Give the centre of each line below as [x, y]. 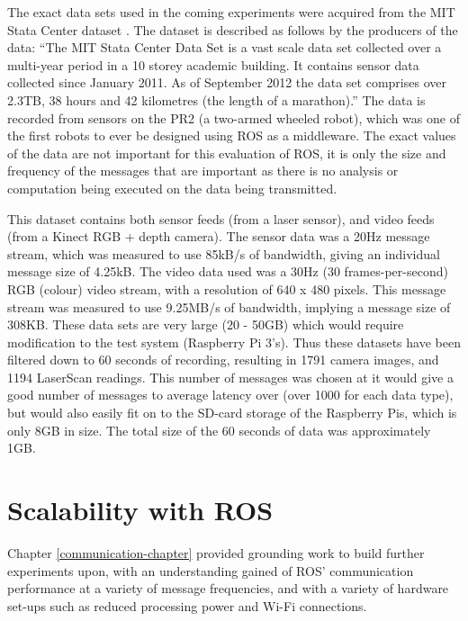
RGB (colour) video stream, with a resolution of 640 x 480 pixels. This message [227, 288]
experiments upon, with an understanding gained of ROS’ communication [211, 570]
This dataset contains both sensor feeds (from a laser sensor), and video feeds [221, 218]
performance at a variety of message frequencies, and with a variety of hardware [228, 588]
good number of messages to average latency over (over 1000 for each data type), [230, 395]
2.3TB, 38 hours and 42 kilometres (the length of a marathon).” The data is [216, 99]
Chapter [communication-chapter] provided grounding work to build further [216, 552]
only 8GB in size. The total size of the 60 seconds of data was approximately [219, 430]
